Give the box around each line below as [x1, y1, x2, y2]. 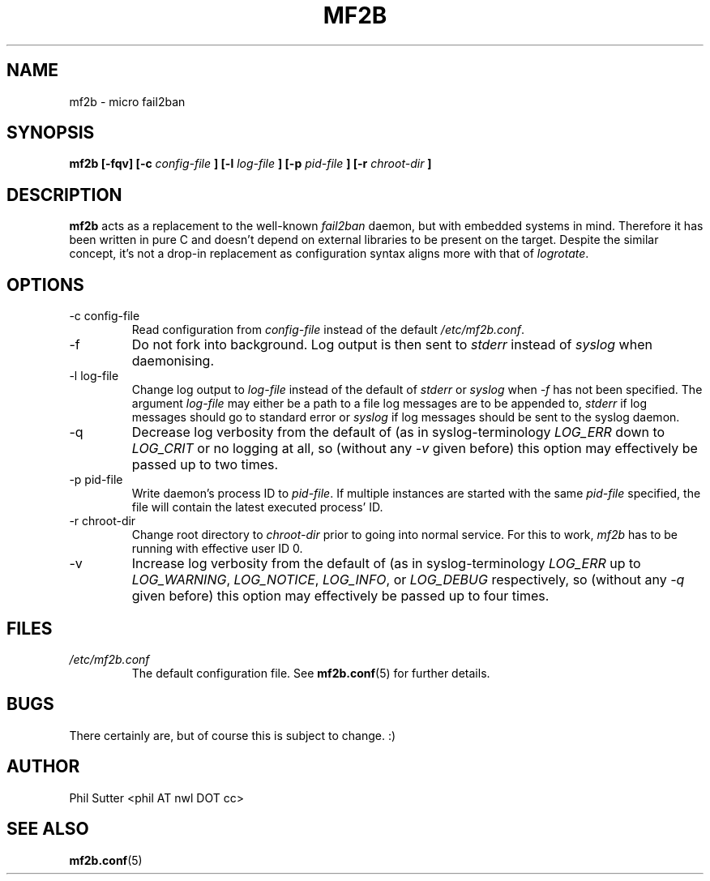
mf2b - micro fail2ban [69, 94, 186, 109]
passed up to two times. [131, 456, 279, 473]
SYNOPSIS [6, 122, 95, 143]
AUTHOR [6, 756, 80, 777]
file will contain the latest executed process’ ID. [131, 500, 383, 515]
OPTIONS [6, 274, 84, 295]
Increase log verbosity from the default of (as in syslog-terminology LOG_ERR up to [131, 555, 641, 572]
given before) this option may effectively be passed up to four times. [131, 588, 550, 605]
